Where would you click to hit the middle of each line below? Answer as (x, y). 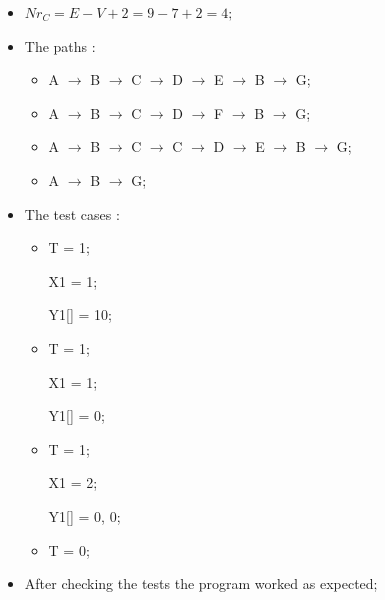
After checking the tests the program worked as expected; (201, 583)
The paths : (60, 45)
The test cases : (72, 213)
